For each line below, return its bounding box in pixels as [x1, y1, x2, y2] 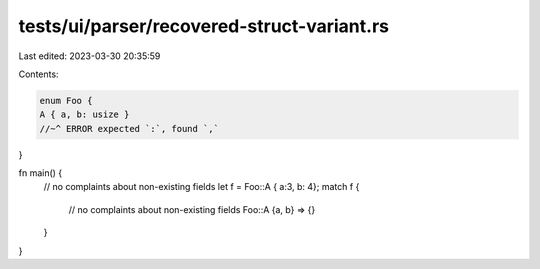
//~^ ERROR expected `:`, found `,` [39, 123, 220, 134]
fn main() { [18, 167, 63, 179]
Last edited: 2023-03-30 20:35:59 [18, 50, 161, 62]
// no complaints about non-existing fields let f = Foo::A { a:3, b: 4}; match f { [43, 181, 360, 193]
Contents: [18, 68, 59, 80]
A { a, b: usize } [39, 109, 130, 120]
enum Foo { [39, 95, 93, 106]
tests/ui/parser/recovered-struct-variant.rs [18, 15, 390, 37]
